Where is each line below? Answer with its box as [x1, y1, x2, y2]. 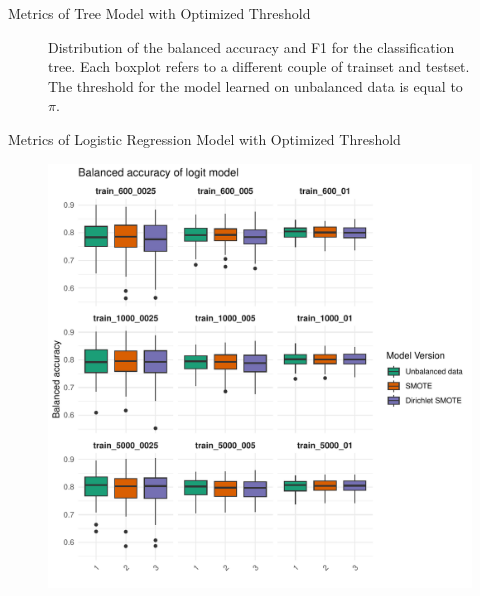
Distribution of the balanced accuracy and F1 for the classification [48, 36, 455, 57]
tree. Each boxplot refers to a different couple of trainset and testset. [48, 56, 470, 77]
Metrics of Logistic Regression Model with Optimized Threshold [8, 128, 401, 149]
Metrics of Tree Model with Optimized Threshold [8, 3, 311, 23]
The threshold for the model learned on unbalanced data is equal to [48, 75, 463, 96]
